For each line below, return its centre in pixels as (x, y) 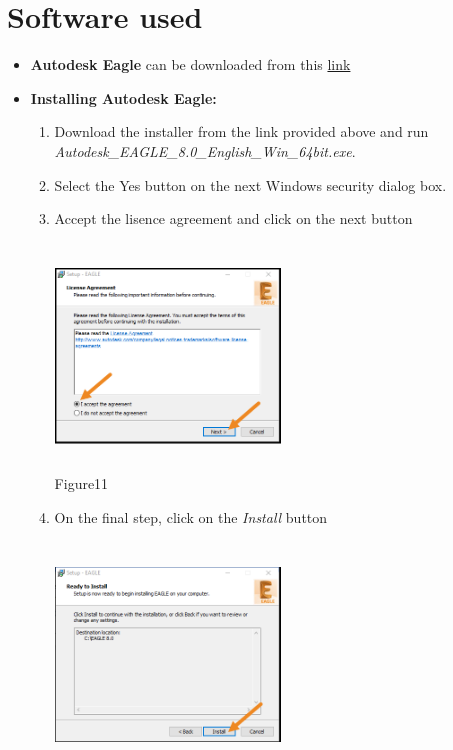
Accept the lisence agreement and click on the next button (233, 218)
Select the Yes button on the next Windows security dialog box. (250, 184)
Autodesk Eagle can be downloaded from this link (190, 64)
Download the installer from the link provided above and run (241, 131)
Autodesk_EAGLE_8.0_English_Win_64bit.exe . (205, 150)
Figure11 (81, 483)
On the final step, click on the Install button (191, 516)
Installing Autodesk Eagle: (123, 97)
